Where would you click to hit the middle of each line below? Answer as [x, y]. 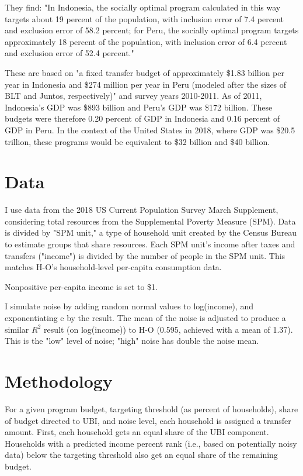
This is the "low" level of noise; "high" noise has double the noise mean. [132, 341]
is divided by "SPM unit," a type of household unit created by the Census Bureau [151, 232]
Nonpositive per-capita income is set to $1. [81, 286]
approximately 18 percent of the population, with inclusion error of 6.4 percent [146, 41]
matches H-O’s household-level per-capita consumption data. [113, 267]
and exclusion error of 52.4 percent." [69, 53]
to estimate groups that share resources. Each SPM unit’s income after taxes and [150, 244]
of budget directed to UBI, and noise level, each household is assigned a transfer [148, 420]
